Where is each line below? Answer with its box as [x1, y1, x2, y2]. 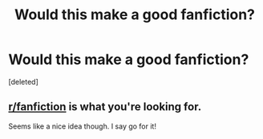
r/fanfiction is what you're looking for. [8, 100, 202, 113]
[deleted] [8, 77, 38, 86]
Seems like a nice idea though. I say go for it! [8, 121, 156, 131]
